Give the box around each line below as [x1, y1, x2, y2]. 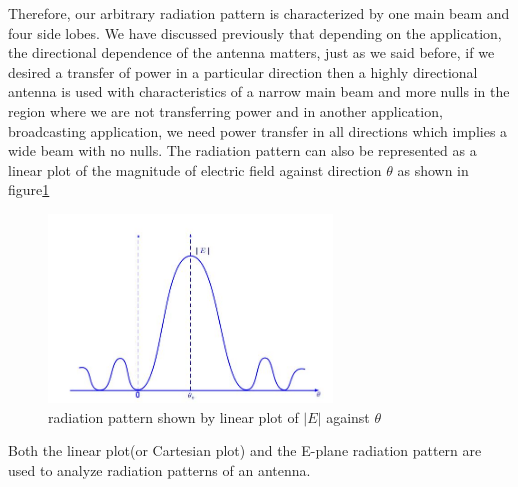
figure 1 [8, 179, 50, 200]
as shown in [397, 159, 469, 180]
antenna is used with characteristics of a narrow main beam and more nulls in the [8, 81, 510, 102]
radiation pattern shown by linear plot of [48, 406, 299, 427]
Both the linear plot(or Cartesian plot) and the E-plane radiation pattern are [8, 440, 482, 461]
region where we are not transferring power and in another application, [8, 100, 443, 121]
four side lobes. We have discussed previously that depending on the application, [8, 22, 502, 43]
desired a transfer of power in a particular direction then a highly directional [8, 61, 478, 82]
